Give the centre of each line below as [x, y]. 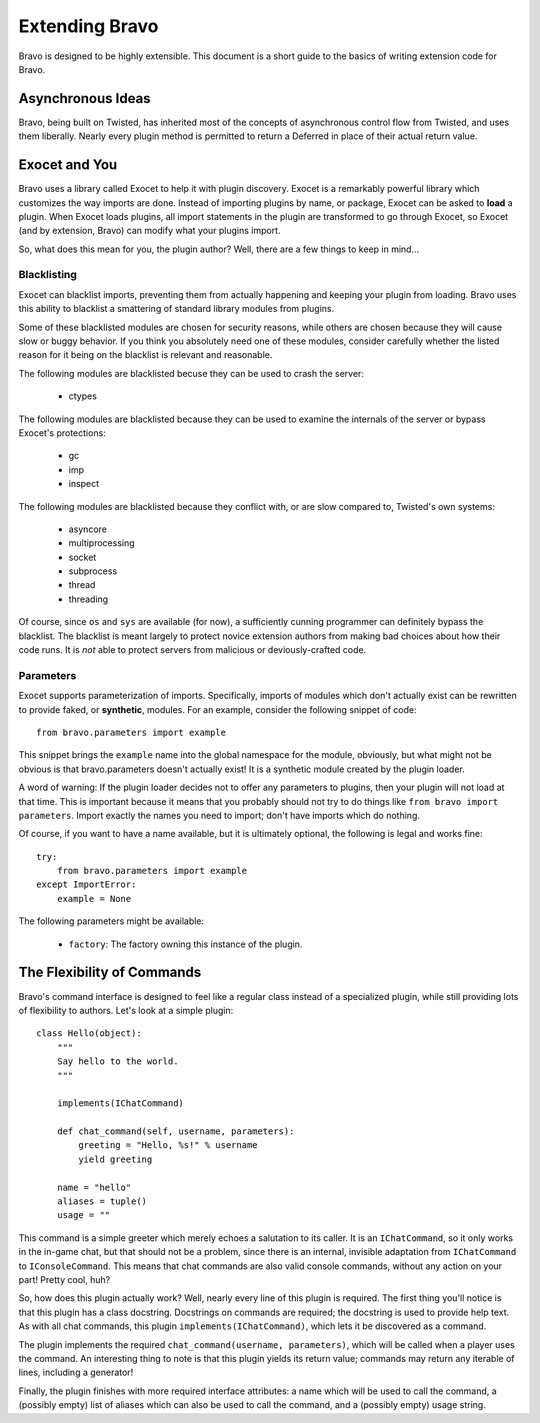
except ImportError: [86, 884]
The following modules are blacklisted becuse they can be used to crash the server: [191, 373]
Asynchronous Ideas [84, 98]
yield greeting [115, 1159]
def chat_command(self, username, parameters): [175, 1131]
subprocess [93, 571]
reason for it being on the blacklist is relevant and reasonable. [145, 355]
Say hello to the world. [117, 1061]
